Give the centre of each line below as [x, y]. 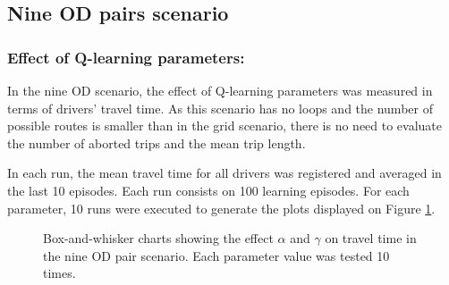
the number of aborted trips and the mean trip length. [157, 142]
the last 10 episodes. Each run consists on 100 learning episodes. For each [208, 190]
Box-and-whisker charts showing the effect [158, 238]
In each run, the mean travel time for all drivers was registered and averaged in [224, 173]
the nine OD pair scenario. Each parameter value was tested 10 [216, 255]
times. [59, 273]
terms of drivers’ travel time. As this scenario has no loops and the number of [220, 108]
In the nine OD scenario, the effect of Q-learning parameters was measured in [220, 90]
